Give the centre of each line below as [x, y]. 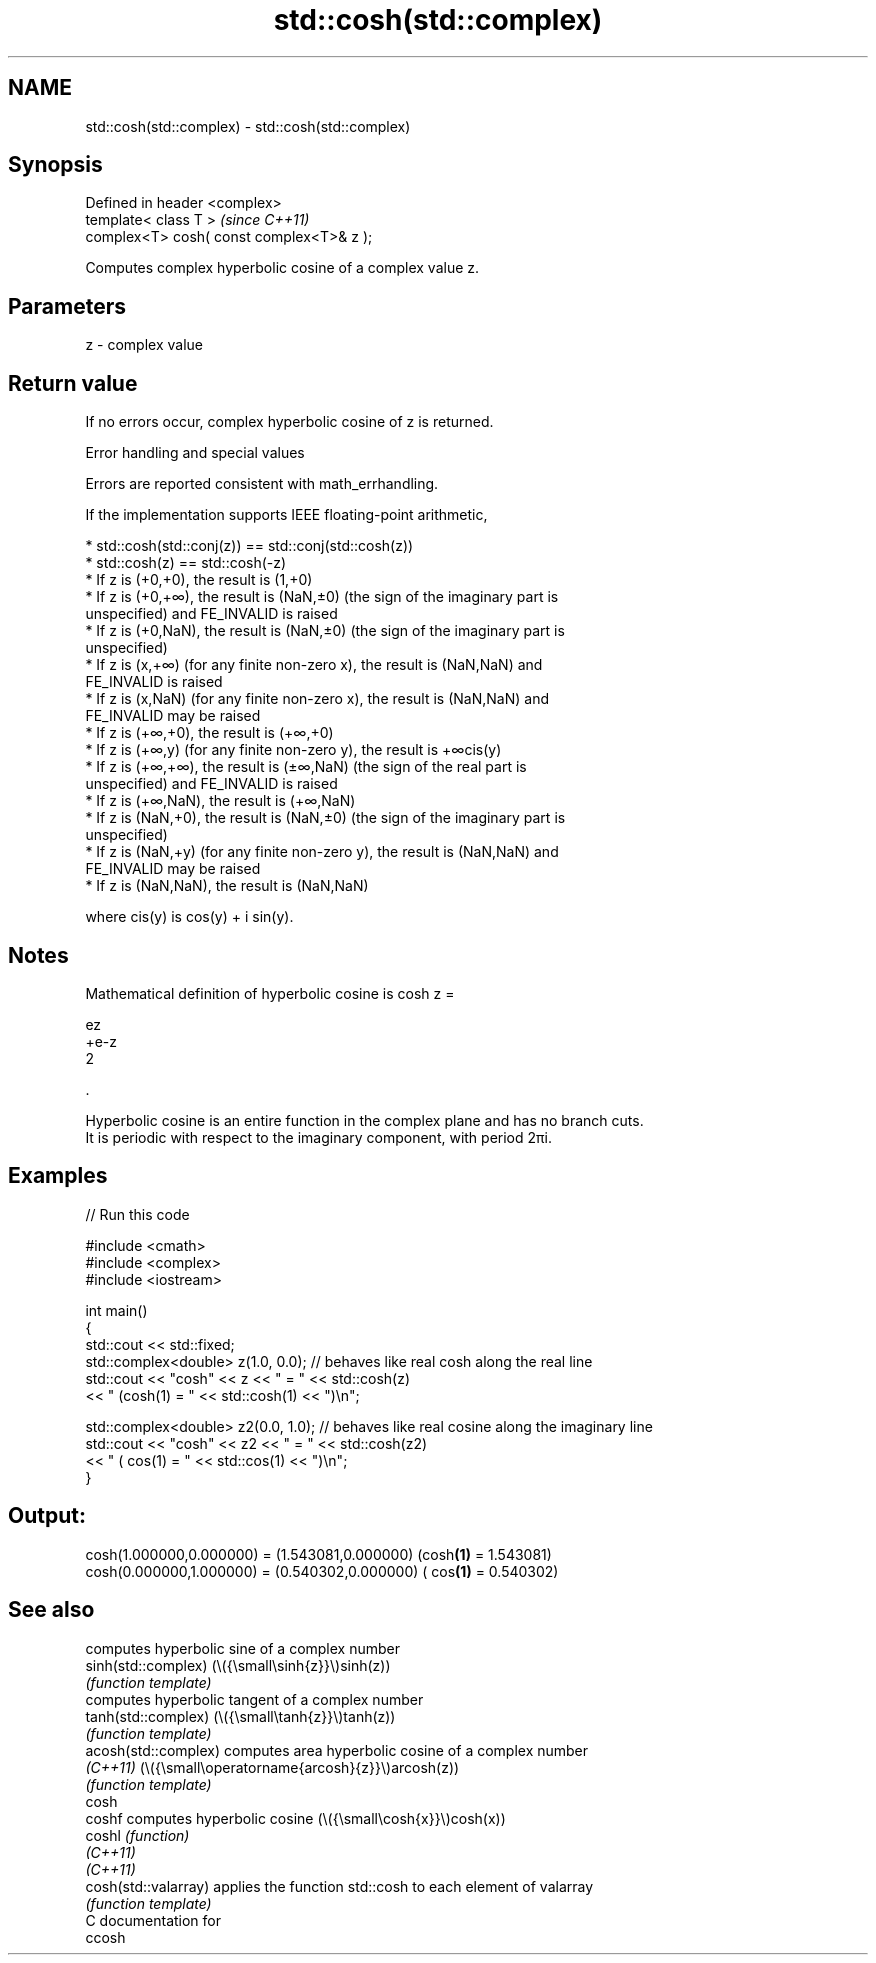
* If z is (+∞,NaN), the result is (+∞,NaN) [220, 801]
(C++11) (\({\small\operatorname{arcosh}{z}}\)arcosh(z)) [272, 1767]
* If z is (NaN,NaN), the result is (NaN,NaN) [227, 886]
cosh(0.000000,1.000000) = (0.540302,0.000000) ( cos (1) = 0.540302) [322, 1571]
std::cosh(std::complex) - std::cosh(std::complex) [248, 126]
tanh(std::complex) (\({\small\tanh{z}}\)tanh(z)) [240, 1716]
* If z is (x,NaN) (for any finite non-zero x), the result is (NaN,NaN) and [317, 699]
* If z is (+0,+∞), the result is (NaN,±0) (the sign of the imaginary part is [322, 597]
